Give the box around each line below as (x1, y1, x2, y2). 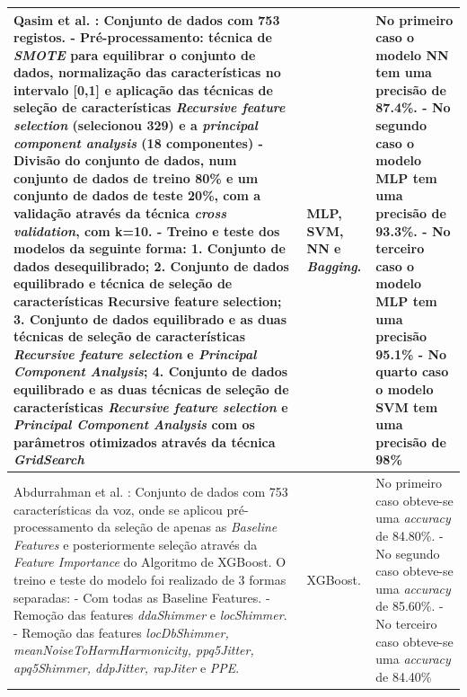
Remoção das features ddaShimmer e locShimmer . (13, 605, 287, 624)
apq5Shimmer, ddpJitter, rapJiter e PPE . (13, 657, 240, 676)
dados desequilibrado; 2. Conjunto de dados (13, 256, 289, 275)
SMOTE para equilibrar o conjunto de (13, 45, 256, 64)
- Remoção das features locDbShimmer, (13, 622, 229, 641)
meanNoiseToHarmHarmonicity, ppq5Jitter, (13, 640, 254, 659)
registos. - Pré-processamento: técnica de (13, 28, 272, 47)
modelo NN (375, 45, 449, 64)
